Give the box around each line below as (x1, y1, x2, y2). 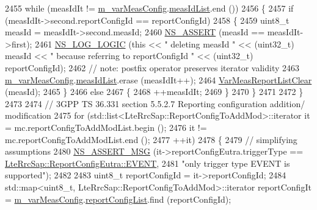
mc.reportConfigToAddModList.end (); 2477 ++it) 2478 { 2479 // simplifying (5, 133, 297, 145)
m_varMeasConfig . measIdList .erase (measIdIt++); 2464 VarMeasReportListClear (5, 73, 312, 86)
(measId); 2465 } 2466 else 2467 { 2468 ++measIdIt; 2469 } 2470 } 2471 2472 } (5, 85, 304, 98)
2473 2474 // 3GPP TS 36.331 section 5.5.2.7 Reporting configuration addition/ (5, 97, 305, 110)
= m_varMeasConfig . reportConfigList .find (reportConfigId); (5, 192, 231, 205)
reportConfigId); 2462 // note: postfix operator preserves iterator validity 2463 (5, 61, 300, 74)
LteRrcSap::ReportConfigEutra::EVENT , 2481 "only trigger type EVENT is (5, 156, 290, 169)
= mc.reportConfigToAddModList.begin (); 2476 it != (5, 121, 207, 133)
